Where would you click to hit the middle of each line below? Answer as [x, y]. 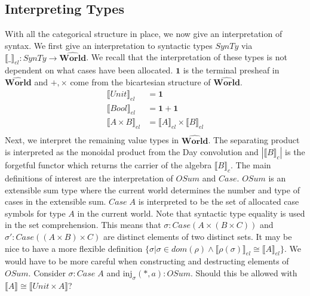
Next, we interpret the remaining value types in [92, 140]
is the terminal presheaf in [231, 70]
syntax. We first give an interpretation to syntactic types [109, 45]
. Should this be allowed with [244, 272]
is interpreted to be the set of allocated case [219, 201]
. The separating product [254, 140]
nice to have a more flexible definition [74, 248]
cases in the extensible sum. [56, 201]
